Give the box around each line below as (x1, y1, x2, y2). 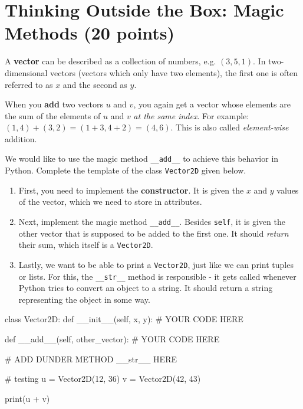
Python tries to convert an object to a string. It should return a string (18, 282, 273, 294)
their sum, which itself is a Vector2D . (18, 238, 153, 251)
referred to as (5, 78, 53, 90)
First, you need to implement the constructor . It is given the (18, 184, 244, 196)
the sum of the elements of (5, 109, 101, 122)
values (276, 184, 299, 196)
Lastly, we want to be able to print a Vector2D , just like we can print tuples (18, 258, 294, 270)
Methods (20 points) (5, 21, 175, 45)
